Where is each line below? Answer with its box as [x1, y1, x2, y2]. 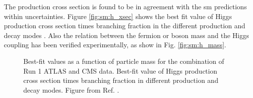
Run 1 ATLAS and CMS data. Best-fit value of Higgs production [23, 65, 217, 76]
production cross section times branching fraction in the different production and [4, 20, 246, 31]
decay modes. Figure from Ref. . [23, 84, 119, 95]
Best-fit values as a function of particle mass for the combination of [23, 56, 224, 66]
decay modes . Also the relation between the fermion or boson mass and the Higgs [4, 30, 249, 40]
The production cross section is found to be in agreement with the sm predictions [4, 1, 247, 11]
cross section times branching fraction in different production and [23, 75, 218, 85]
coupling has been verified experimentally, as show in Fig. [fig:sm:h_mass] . [4, 39, 226, 50]
